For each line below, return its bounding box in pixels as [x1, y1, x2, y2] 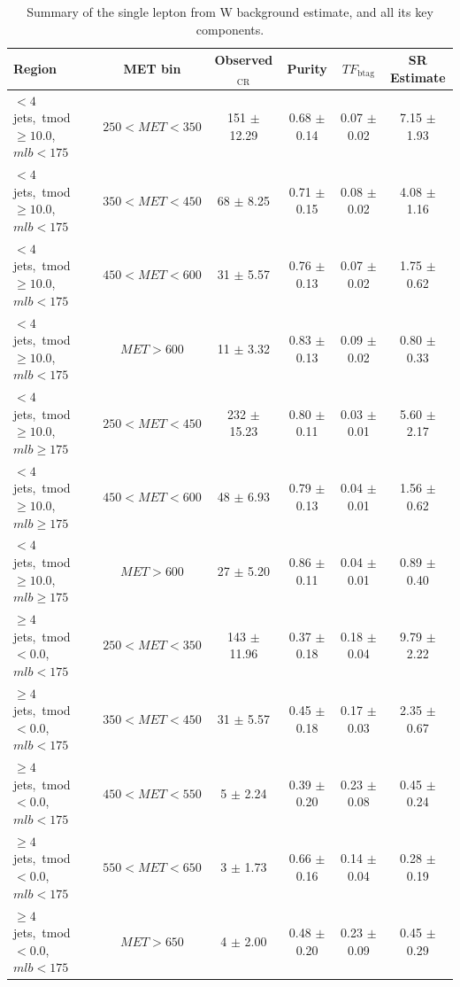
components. [195, 19, 264, 38]
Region [13, 58, 57, 77]
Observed [214, 51, 273, 69]
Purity [287, 58, 327, 77]
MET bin [123, 58, 181, 77]
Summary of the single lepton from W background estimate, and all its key [27, 3, 433, 20]
